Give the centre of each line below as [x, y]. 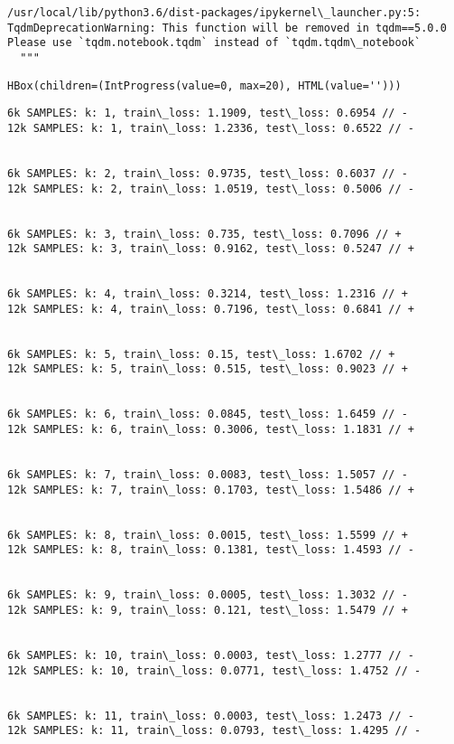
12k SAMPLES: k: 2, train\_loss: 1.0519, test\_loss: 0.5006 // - [211, 188]
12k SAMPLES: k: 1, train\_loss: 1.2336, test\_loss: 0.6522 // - [211, 128]
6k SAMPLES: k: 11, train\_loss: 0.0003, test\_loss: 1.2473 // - [211, 716]
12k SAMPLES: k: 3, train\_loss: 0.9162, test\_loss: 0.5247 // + [211, 249]
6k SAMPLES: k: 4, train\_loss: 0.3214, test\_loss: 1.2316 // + [208, 294]
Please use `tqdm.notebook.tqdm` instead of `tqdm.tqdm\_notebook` [214, 43]
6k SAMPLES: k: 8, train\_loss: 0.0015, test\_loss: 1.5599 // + [208, 535]
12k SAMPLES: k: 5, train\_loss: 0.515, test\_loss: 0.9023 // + [208, 369]
